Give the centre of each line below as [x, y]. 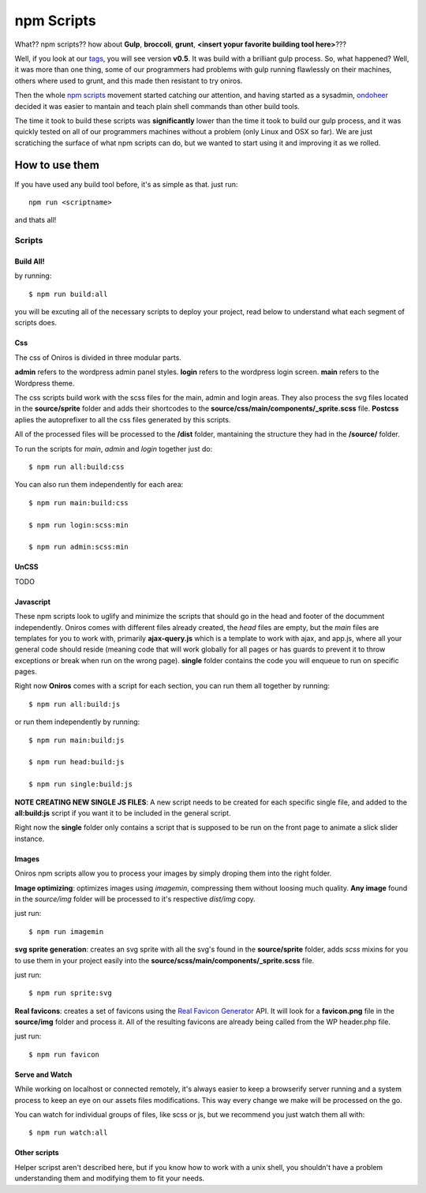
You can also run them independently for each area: [99, 485]
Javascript [33, 602]
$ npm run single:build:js [81, 784]
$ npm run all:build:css [77, 467]
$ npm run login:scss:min [79, 525]
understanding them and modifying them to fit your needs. [110, 1178]
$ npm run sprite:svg [70, 993]
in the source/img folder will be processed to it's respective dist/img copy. [135, 899]
